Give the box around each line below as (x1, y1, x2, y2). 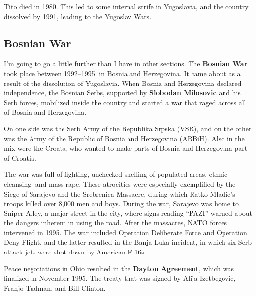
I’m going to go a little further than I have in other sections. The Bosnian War (4, 58, 248, 69)
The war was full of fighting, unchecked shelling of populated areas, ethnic (4, 169, 228, 179)
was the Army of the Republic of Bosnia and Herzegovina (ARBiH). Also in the (4, 133, 245, 143)
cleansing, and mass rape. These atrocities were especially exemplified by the (4, 178, 236, 189)
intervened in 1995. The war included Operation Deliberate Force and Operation (4, 227, 247, 237)
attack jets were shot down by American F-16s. (4, 247, 146, 257)
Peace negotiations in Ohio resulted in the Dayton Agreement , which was (4, 263, 234, 273)
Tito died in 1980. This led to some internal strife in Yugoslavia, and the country (4, 1, 249, 11)
